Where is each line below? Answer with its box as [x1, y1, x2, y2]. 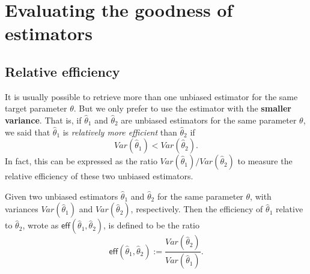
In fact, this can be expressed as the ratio [5, 155, 157, 167]
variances [5, 203, 38, 215]
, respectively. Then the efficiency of [130, 203, 263, 215]
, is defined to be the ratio [103, 219, 200, 231]
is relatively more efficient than [62, 125, 177, 138]
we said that [5, 125, 50, 138]
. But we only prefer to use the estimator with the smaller [73, 102, 291, 115]
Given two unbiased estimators [5, 189, 118, 202]
